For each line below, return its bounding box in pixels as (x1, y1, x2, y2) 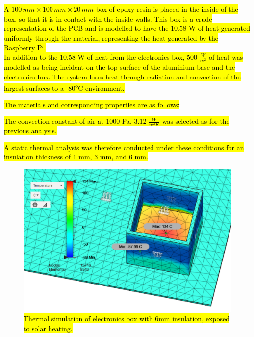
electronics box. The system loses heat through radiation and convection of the (4, 71, 241, 81)
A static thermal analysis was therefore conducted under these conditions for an (4, 142, 244, 152)
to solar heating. (24, 323, 73, 333)
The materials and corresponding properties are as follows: (4, 99, 180, 109)
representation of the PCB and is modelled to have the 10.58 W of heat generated (4, 23, 250, 33)
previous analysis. (4, 126, 57, 136)
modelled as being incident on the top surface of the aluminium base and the (4, 62, 235, 72)
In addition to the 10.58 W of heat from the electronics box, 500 (4, 52, 198, 62)
